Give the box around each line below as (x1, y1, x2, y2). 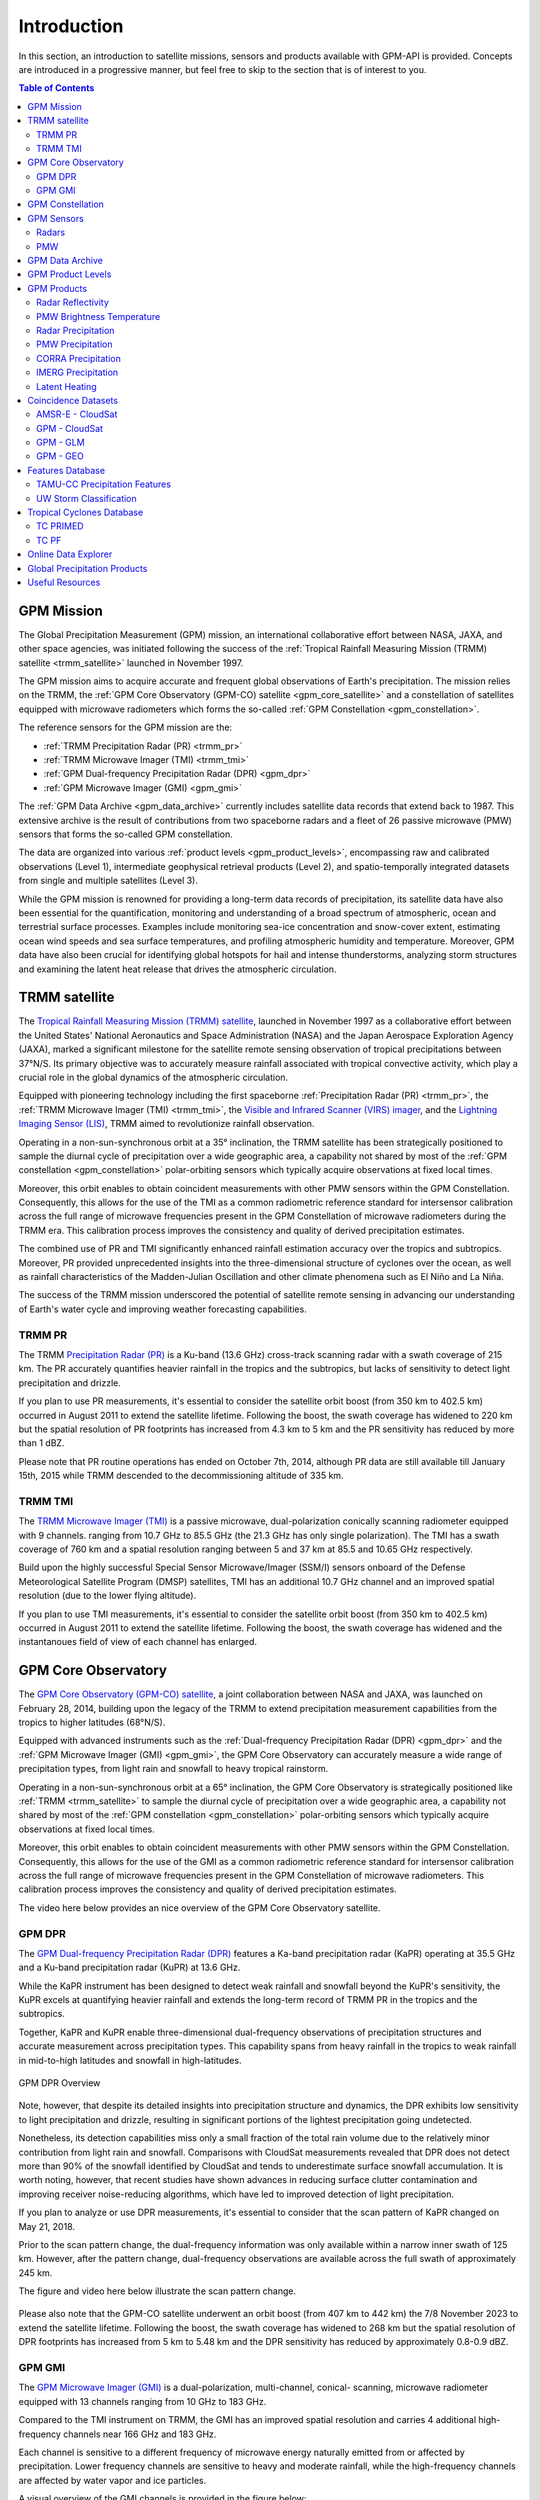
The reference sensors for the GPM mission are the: (18, 721, 233, 734)
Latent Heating (36, 380, 97, 392)
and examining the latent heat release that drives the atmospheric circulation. (18, 963, 337, 975)
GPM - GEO (36, 450, 84, 462)
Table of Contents (18, 82, 95, 94)
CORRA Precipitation (36, 352, 122, 364)
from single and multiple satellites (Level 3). (18, 875, 199, 887)
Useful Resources (27, 576, 101, 588)
